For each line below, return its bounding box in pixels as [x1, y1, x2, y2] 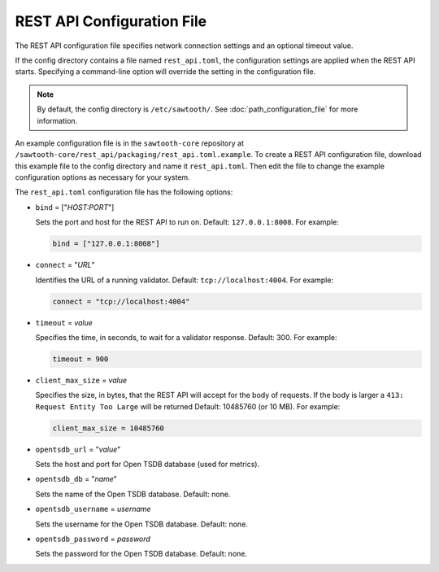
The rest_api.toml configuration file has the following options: [15, 187, 233, 197]
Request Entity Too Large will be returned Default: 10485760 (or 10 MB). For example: [35, 401, 341, 411]
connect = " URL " [35, 260, 95, 270]
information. [37, 116, 78, 125]
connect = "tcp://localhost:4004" [52, 297, 190, 306]
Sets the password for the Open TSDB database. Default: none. [35, 549, 248, 559]
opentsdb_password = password [35, 534, 150, 544]
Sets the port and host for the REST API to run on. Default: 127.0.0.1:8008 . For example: [35, 217, 339, 227]
